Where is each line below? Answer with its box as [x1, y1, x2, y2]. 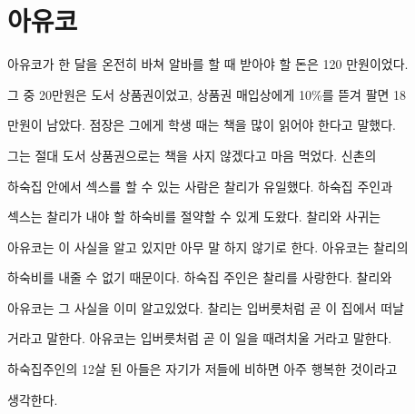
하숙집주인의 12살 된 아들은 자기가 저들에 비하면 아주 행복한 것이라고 [7, 360, 398, 379]
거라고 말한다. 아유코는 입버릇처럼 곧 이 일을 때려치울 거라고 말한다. [7, 329, 392, 348]
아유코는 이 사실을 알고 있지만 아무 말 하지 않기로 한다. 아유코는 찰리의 [7, 237, 409, 256]
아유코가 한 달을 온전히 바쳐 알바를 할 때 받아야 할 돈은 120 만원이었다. [7, 54, 409, 74]
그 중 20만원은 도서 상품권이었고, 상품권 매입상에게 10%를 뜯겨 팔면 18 [7, 84, 407, 103]
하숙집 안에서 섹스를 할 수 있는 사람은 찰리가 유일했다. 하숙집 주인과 [7, 176, 393, 195]
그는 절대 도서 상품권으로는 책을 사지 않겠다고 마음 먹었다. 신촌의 [7, 145, 377, 164]
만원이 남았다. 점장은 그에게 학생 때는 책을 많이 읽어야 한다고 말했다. [7, 115, 396, 134]
